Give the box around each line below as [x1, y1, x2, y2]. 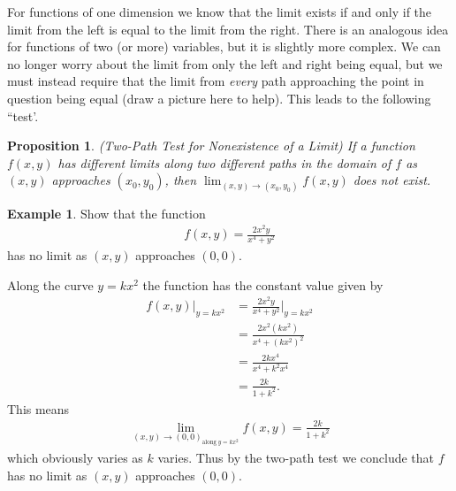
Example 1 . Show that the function [7, 203, 206, 222]
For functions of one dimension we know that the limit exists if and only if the [7, 3, 432, 20]
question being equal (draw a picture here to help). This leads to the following [7, 88, 431, 107]
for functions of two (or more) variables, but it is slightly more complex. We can [7, 37, 441, 56]
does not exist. [353, 171, 431, 189]
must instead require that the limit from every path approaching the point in [7, 72, 424, 90]
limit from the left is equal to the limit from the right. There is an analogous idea [7, 19, 449, 38]
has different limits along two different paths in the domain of [57, 153, 391, 172]
